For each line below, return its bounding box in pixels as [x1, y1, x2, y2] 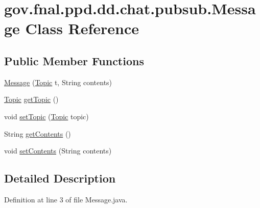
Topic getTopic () [4, 94, 59, 105]
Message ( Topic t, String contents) [4, 76, 112, 87]
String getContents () [4, 128, 71, 139]
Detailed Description [4, 170, 116, 186]
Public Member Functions [4, 53, 144, 68]
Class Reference [25, 18, 139, 39]
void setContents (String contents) [4, 145, 112, 156]
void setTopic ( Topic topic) [4, 111, 89, 121]
